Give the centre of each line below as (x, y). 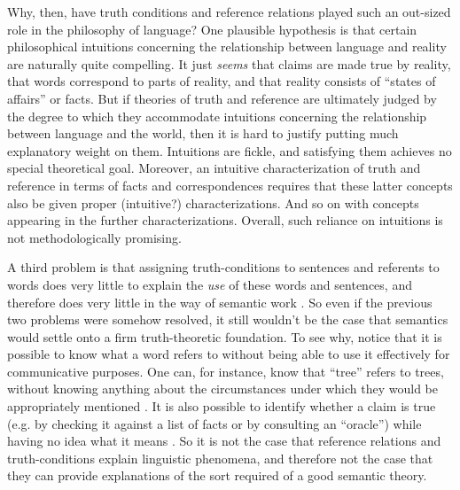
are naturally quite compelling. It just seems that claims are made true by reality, (229, 63)
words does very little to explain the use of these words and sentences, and (210, 284)
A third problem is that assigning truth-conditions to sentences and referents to (223, 267)
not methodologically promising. (94, 237)
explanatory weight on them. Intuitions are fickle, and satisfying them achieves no (230, 150)
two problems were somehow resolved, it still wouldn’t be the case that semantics (228, 319)
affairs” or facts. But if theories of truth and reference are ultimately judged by (222, 98)
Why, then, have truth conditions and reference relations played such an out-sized (229, 12)
